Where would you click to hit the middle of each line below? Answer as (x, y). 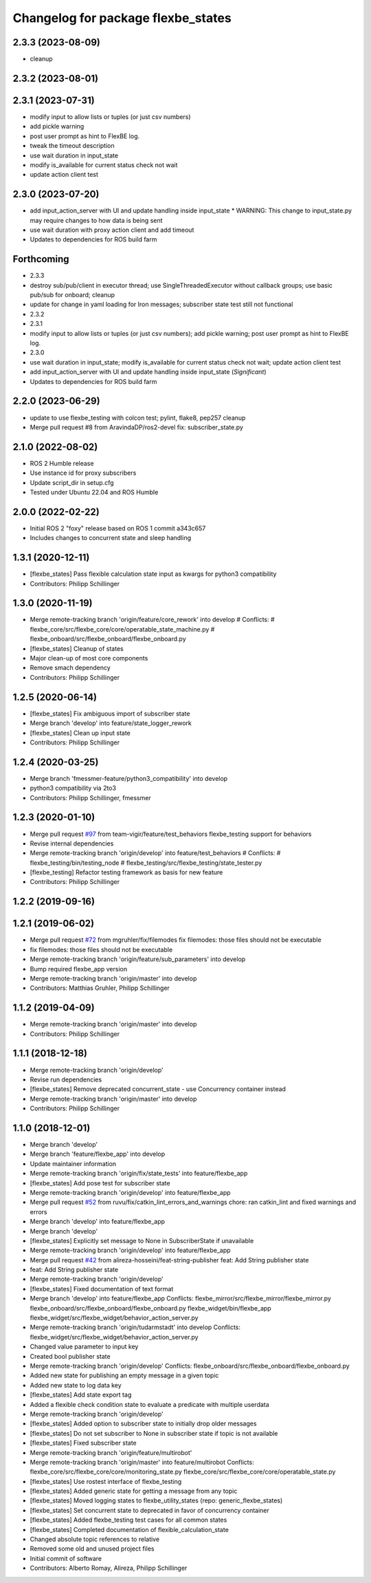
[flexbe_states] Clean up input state (80, 733)
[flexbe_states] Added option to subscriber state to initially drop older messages (143, 1423)
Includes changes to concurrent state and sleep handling (111, 538)
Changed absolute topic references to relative (95, 1539)
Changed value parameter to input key (84, 1347)
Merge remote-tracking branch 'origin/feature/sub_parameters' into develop (138, 959)
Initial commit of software (66, 1558)
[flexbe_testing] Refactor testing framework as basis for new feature (126, 872)
